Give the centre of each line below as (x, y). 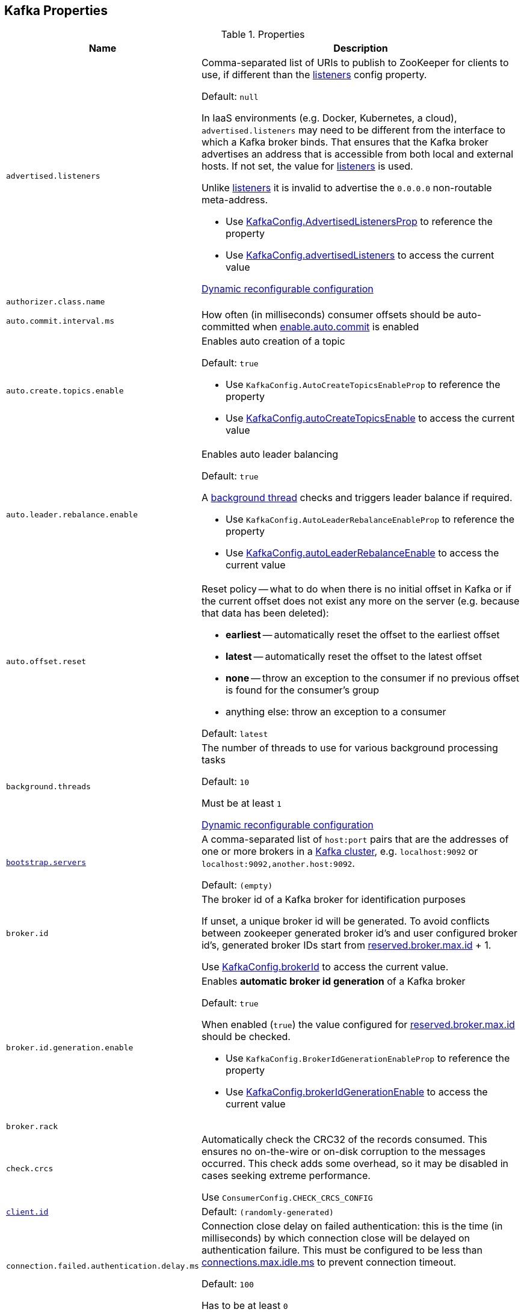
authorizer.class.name (56, 302)
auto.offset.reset (46, 661)
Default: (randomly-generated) (267, 1212)
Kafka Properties (56, 11)
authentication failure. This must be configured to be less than (342, 1250)
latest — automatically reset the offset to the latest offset (353, 657)
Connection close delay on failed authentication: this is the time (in (352, 1226)
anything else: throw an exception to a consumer (336, 712)
